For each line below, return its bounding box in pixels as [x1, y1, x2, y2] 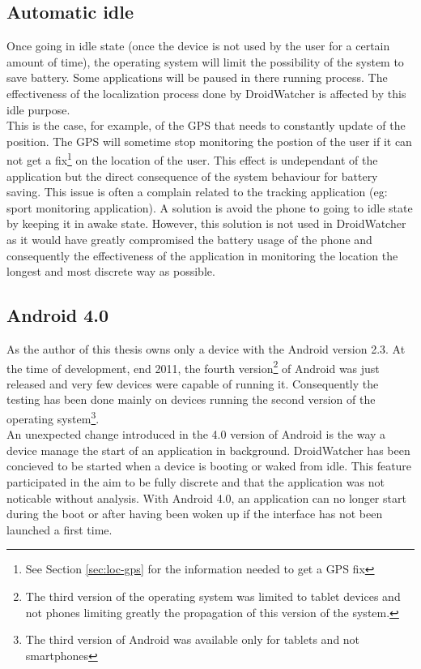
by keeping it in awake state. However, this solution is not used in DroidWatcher [6, 215, 406, 232]
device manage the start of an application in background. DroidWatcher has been [6, 441, 410, 458]
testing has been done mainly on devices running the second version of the [6, 391, 376, 408]
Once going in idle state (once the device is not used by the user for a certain [6, 37, 390, 54]
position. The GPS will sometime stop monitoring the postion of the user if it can [6, 132, 412, 149]
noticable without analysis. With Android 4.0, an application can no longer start [6, 489, 406, 506]
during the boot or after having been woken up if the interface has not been [6, 505, 383, 522]
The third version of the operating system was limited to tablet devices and [25, 588, 401, 604]
